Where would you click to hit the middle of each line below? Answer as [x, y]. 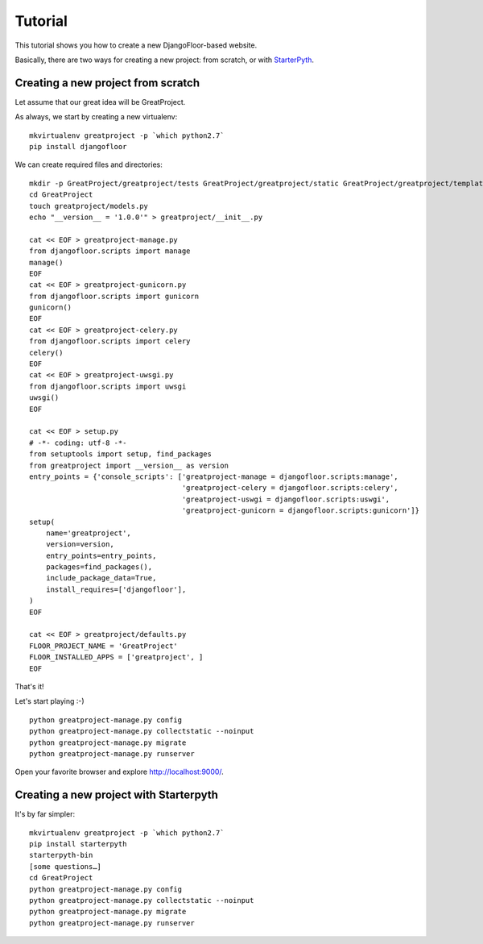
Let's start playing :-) [50, 701]
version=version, [80, 545]
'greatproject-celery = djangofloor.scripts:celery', [290, 488]
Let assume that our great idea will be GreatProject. [100, 102]
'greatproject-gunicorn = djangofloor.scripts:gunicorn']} [301, 511]
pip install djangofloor [78, 147]
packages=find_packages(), [99, 567]
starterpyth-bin [61, 855]
